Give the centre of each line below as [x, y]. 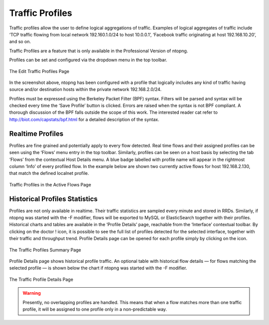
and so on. [20, 42]
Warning [32, 293]
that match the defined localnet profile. [49, 173]
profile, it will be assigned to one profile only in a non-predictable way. [95, 309]
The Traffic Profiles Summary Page [45, 250]
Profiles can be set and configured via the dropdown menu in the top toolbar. [88, 60]
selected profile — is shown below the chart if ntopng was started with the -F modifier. [98, 268]
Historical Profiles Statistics [54, 199]
